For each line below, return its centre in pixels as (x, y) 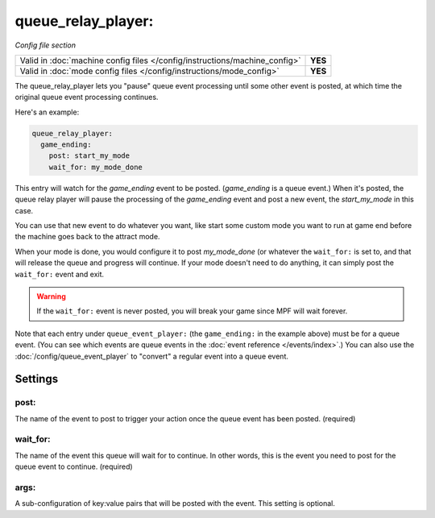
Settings (37, 379)
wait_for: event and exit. (60, 274)
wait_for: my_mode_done (95, 167)
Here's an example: (47, 112)
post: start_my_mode (89, 156)
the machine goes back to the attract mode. (87, 237)
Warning (51, 296)
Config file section (46, 45)
